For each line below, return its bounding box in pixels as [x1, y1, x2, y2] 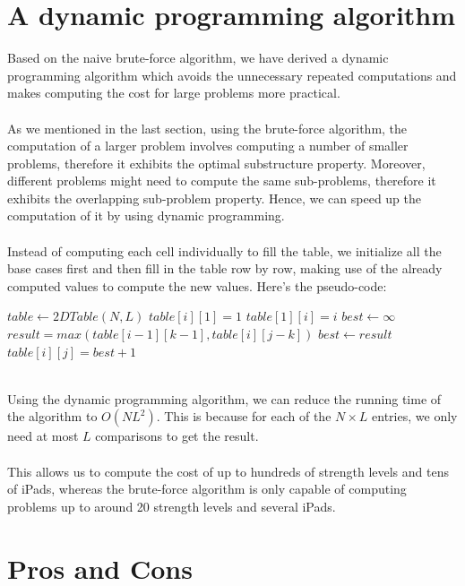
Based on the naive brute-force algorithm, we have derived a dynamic [7, 48, 389, 67]
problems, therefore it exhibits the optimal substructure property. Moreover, [7, 153, 426, 172]
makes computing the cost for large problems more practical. [7, 83, 340, 102]
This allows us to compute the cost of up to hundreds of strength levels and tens [7, 461, 449, 480]
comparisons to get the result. [95, 427, 259, 445]
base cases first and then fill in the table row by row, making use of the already [7, 259, 443, 278]
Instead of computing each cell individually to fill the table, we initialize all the [7, 241, 442, 260]
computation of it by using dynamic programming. [7, 206, 285, 225]
